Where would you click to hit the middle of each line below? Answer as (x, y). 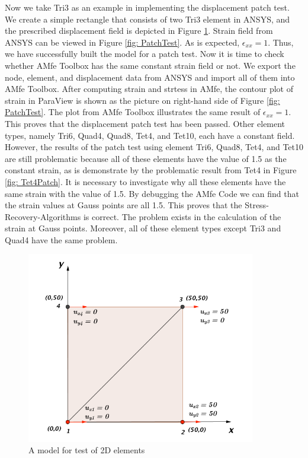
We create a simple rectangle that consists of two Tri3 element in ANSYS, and (147, 19)
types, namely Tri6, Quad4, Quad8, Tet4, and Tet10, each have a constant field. (150, 135)
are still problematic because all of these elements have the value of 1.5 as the (146, 158)
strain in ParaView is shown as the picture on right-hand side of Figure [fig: (142, 100)
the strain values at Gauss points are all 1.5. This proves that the (123, 205)
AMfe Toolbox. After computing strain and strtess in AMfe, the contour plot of (149, 89)
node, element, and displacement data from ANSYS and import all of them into (150, 77)
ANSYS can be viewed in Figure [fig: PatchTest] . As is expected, (122, 42)
